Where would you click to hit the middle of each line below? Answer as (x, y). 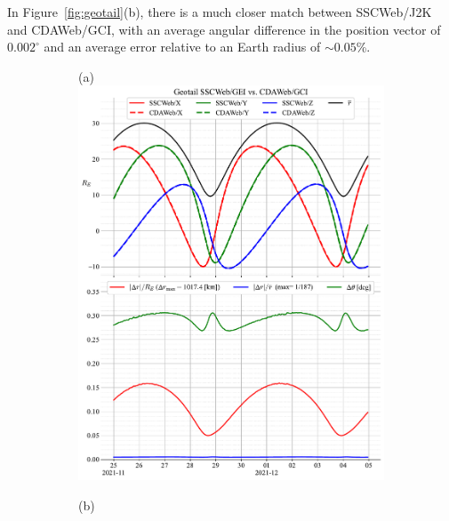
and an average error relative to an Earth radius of (182, 47)
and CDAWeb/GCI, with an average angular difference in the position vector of (224, 29)
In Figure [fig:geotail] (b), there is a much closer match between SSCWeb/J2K (220, 12)
